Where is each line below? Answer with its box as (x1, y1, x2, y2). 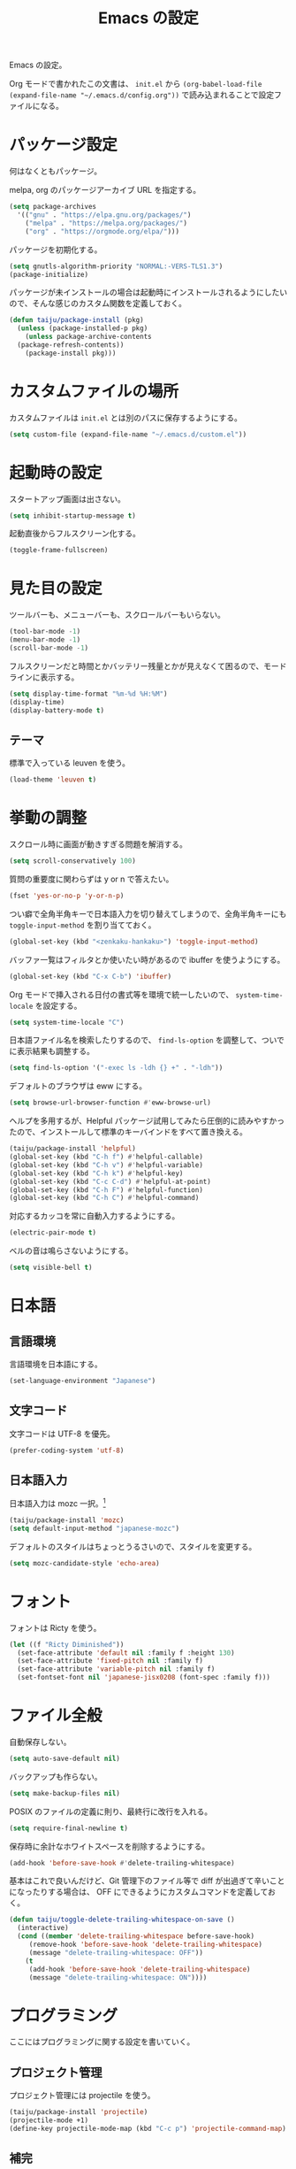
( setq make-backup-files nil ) (9, 1788, 121, 1797)
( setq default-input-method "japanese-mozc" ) (9, 1524, 179, 1533)
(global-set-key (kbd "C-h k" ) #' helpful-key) (9, 1169, 184, 1178)
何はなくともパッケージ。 (9, 165, 102, 177)
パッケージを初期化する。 (9, 244, 102, 255)
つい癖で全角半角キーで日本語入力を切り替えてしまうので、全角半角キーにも (9, 908, 287, 919)
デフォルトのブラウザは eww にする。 (9, 1081, 148, 1091)
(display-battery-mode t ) (9, 705, 104, 715)
